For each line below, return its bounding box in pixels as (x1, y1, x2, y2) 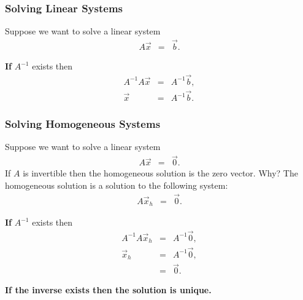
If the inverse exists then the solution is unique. (5, 283, 212, 296)
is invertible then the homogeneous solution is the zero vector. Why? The (23, 167, 298, 180)
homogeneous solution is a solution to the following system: (5, 178, 228, 191)
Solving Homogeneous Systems (5, 116, 161, 132)
